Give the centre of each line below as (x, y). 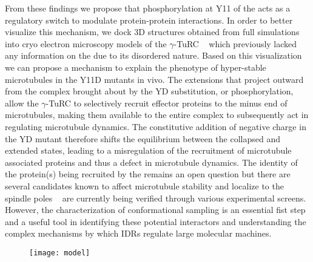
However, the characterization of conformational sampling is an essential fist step (155, 210)
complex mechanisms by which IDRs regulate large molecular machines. (138, 233)
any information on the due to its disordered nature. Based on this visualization (153, 55)
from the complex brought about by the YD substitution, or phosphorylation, (149, 91)
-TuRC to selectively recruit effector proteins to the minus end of (167, 103)
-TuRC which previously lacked (235, 43)
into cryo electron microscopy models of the (86, 43)
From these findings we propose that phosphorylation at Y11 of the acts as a (148, 8)
